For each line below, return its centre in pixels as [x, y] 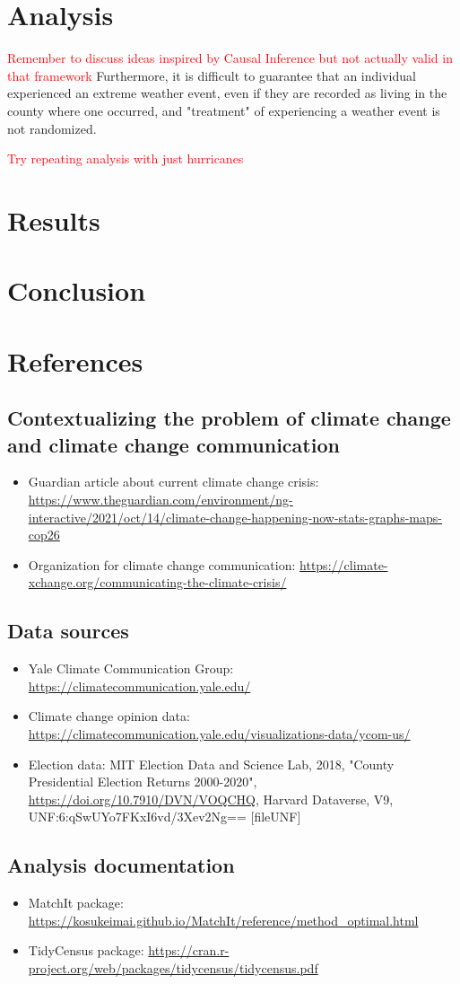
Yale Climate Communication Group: [131, 668]
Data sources [68, 631]
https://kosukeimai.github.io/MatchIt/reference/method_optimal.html [223, 920]
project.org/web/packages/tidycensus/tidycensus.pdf [173, 967]
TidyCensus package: [86, 950]
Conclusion [77, 290]
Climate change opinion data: [109, 716]
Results [54, 220]
